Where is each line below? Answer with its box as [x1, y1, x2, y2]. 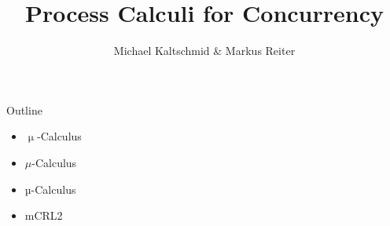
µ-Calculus [24, 180, 76, 197]
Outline [6, 101, 42, 118]
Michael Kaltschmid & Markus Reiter [113, 42, 296, 59]
